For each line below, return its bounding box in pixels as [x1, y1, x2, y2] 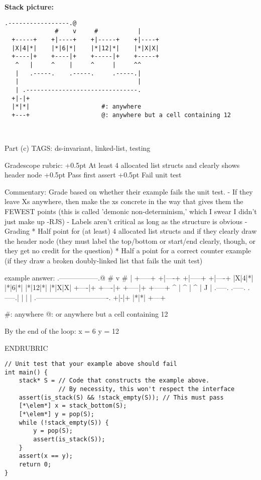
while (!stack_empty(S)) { [19, 419, 109, 426]
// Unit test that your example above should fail [5, 360, 177, 368]
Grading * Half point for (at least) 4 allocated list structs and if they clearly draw [5, 226, 257, 236]
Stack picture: [5, 2, 54, 12]
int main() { [5, 368, 48, 376]
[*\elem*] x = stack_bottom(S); [19, 402, 127, 410]
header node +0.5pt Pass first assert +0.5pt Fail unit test [5, 169, 182, 180]
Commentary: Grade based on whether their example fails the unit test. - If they [5, 186, 253, 197]
